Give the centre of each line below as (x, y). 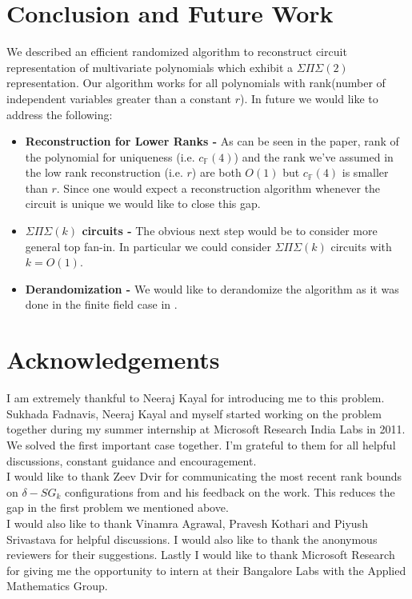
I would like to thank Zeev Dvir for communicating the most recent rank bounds (204, 476)
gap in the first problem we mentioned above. (118, 507)
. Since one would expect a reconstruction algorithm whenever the (218, 188)
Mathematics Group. (57, 586)
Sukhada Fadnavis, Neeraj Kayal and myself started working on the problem (194, 413)
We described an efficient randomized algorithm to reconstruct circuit (177, 52)
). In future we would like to (309, 98)
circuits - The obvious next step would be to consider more (230, 231)
